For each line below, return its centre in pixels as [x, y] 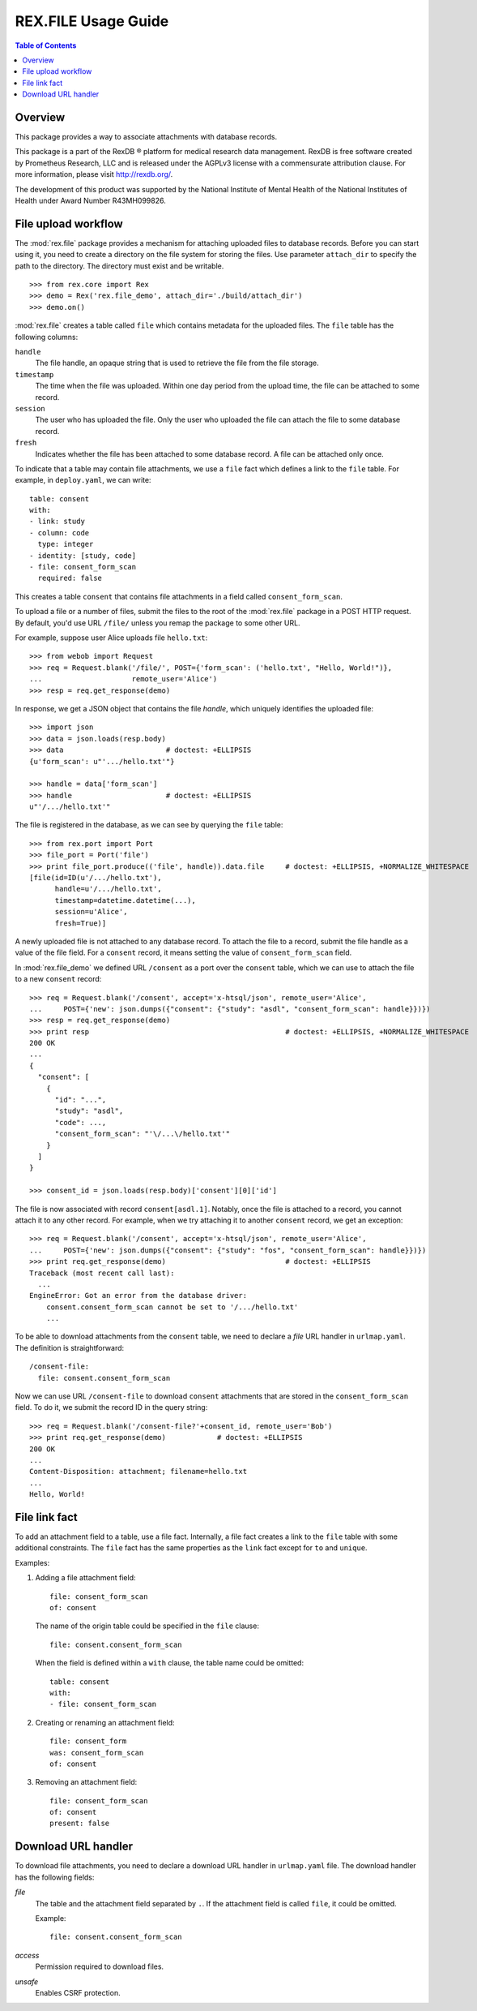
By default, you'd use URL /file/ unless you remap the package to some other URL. [158, 623]
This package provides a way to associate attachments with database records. [146, 137]
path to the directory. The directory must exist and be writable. [119, 266]
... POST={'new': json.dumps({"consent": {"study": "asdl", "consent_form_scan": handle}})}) [230, 1009]
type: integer [66, 544]
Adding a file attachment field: [86, 1578]
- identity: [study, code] [83, 555]
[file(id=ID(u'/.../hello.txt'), [96, 878]
